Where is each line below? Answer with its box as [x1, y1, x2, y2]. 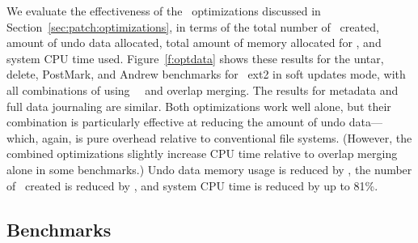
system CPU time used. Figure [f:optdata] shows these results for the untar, [6, 49, 384, 66]
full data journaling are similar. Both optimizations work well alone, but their [6, 97, 391, 114]
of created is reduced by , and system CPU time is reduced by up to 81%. [6, 177, 378, 194]
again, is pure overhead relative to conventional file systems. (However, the [41, 129, 412, 146]
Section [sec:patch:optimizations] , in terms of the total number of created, [6, 18, 379, 35]
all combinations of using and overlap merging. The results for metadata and [6, 81, 399, 98]
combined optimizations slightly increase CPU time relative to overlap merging [6, 145, 398, 162]
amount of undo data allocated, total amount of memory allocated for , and [6, 34, 382, 51]
